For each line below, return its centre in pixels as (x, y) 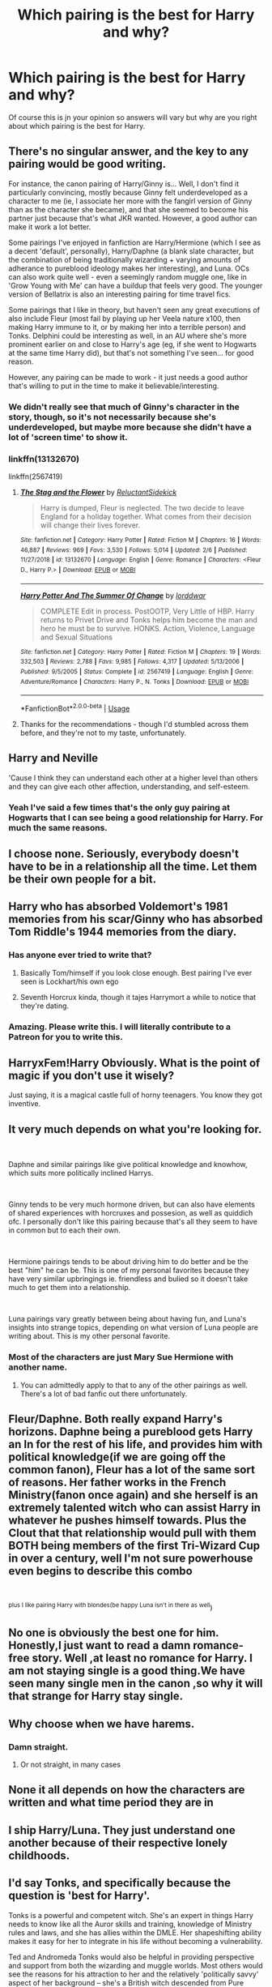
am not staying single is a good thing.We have (127, 1671)
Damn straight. (38, 1746)
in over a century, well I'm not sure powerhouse (131, 1558)
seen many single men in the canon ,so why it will (136, 1684)
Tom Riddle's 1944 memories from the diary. (123, 932)
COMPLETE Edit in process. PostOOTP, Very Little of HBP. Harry (147, 611)
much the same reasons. (58, 827)
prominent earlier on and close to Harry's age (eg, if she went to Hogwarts (133, 344)
